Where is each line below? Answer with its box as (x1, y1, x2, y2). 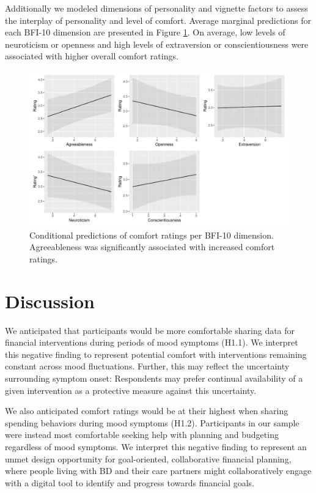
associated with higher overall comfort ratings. (5, 50, 178, 62)
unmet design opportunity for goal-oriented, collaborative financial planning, (5, 452, 292, 465)
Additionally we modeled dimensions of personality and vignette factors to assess (5, 2, 308, 14)
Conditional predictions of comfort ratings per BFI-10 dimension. (29, 228, 274, 241)
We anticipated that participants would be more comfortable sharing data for (5, 324, 295, 336)
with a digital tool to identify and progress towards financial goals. (5, 476, 255, 489)
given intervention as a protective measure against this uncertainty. (5, 384, 257, 396)
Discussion (5, 288, 95, 313)
